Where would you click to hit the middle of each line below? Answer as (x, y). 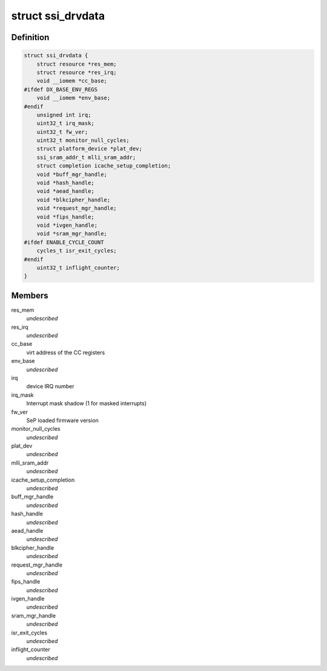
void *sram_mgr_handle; (72, 234)
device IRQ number (51, 386)
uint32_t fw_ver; (62, 132)
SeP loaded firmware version (63, 420)
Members (30, 295)
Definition (30, 37)
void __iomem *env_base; (74, 98)
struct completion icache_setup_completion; (104, 166)
